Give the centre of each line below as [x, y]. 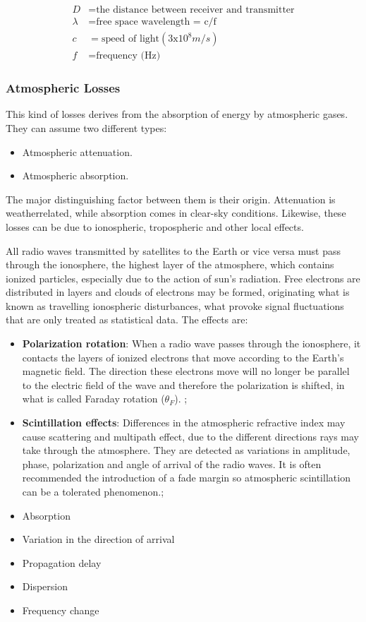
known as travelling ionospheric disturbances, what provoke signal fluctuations [175, 305]
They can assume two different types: [86, 127]
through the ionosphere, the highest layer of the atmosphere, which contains [170, 264]
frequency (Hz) [128, 56]
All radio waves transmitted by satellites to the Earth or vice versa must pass [173, 250]
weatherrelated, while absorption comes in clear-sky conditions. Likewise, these [176, 213]
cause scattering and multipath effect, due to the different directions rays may [190, 436]
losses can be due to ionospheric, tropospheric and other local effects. [155, 226]
